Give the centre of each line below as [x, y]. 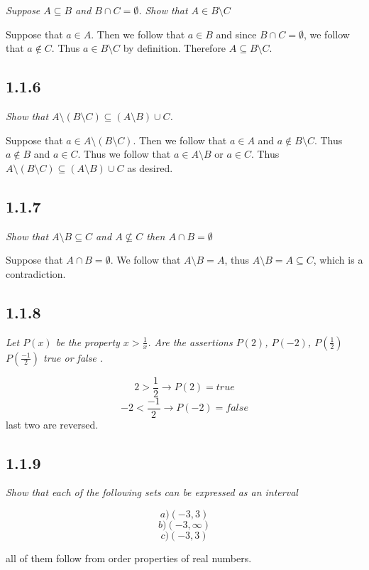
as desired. [150, 167]
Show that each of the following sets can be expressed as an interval [152, 492]
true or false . [73, 357]
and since [236, 34]
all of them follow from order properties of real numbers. [129, 558]
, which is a [338, 260]
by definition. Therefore [175, 48]
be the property [88, 342]
